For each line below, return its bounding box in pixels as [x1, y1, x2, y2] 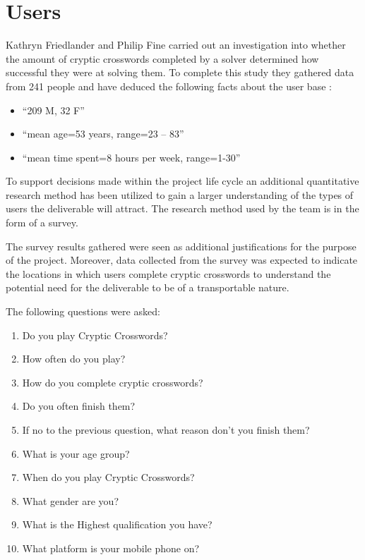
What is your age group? [22, 446, 130, 461]
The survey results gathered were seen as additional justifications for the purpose [6, 238, 357, 253]
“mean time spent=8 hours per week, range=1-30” [22, 150, 241, 164]
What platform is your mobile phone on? [22, 540, 200, 555]
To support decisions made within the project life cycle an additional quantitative [6, 174, 359, 188]
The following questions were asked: [6, 304, 160, 319]
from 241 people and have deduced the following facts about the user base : [6, 78, 332, 93]
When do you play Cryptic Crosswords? [22, 470, 195, 485]
